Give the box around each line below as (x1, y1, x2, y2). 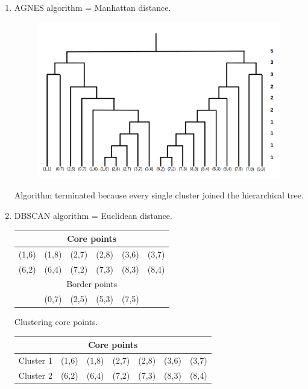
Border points (66, 277, 118, 290)
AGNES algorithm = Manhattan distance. (14, 1, 171, 13)
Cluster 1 (18, 354, 52, 367)
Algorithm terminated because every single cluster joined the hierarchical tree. (14, 189, 304, 201)
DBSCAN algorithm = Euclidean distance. (14, 209, 172, 221)
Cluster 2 (18, 369, 52, 382)
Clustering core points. (14, 315, 98, 328)
